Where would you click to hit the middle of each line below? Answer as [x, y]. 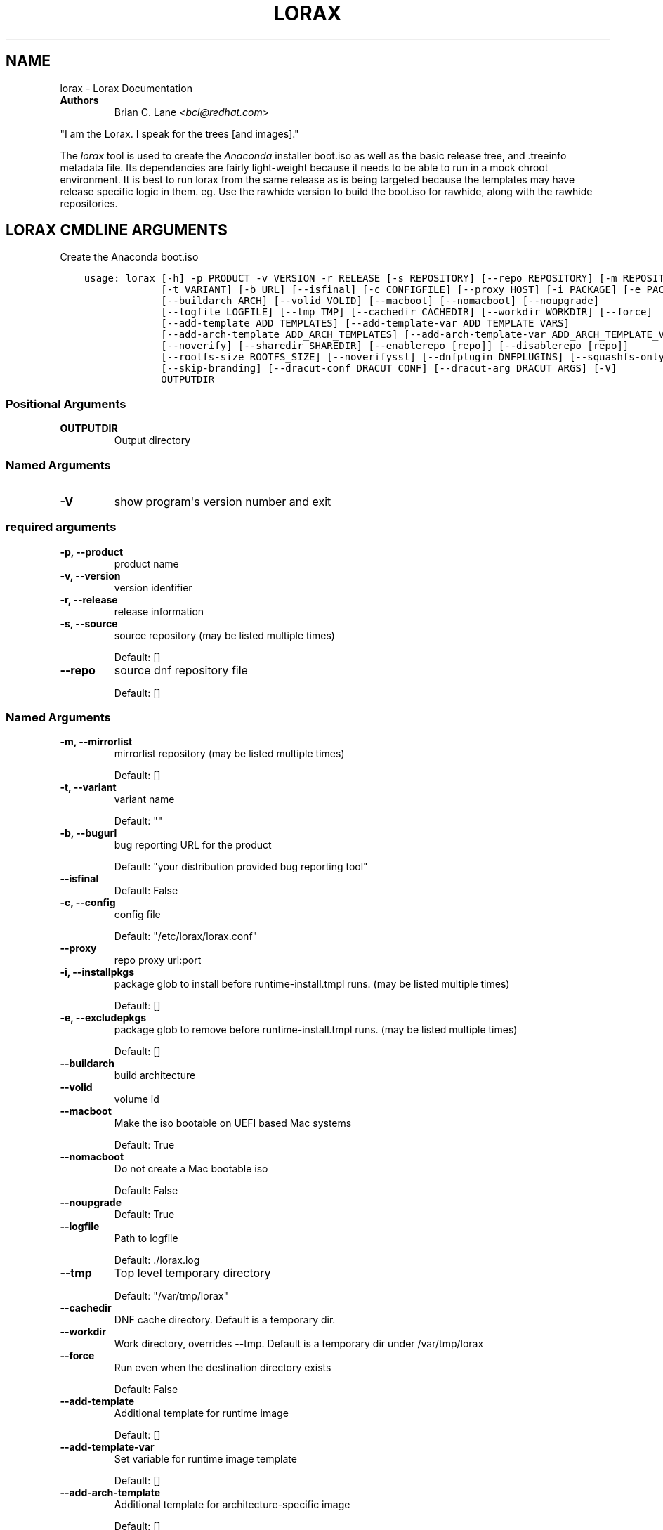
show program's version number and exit [223, 501]
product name [146, 563]
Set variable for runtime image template [205, 1459]
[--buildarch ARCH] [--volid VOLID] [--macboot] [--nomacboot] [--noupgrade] [380, 301]
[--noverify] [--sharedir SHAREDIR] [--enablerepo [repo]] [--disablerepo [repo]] [395, 346]
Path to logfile [146, 1238]
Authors [79, 100]
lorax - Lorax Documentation [126, 88]
